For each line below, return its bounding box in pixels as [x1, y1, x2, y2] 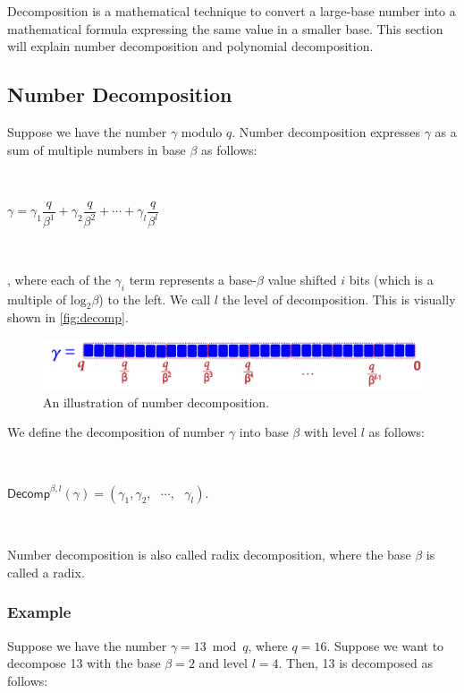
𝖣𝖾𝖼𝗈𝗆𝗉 [7, 487, 50, 500]
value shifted [267, 269, 337, 288]
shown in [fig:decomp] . [7, 308, 129, 327]
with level [303, 423, 358, 441]
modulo [181, 122, 223, 141]
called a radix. [7, 562, 85, 581]
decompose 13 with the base [7, 654, 161, 672]
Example [7, 601, 72, 623]
